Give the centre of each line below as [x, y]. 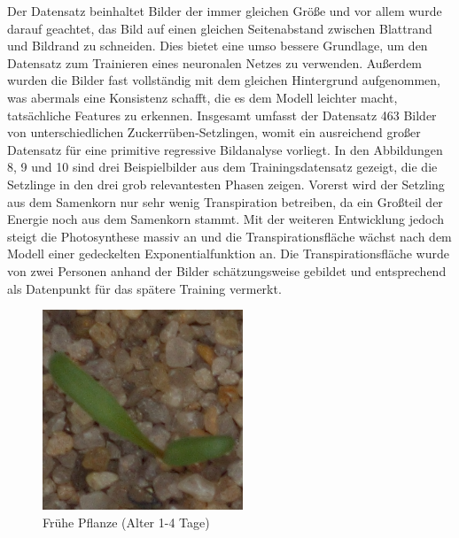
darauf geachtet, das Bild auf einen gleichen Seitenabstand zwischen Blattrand [220, 28]
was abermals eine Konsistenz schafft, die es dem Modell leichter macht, [202, 97]
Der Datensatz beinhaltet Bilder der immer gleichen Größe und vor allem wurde [225, 11]
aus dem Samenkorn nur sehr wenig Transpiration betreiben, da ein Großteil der [225, 201]
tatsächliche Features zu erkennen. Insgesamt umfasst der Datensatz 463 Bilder [222, 115]
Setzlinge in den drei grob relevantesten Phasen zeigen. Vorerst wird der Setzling [226, 184]
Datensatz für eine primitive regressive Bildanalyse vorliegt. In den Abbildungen [225, 149]
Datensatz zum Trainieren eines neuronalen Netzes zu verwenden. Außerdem [215, 62]
